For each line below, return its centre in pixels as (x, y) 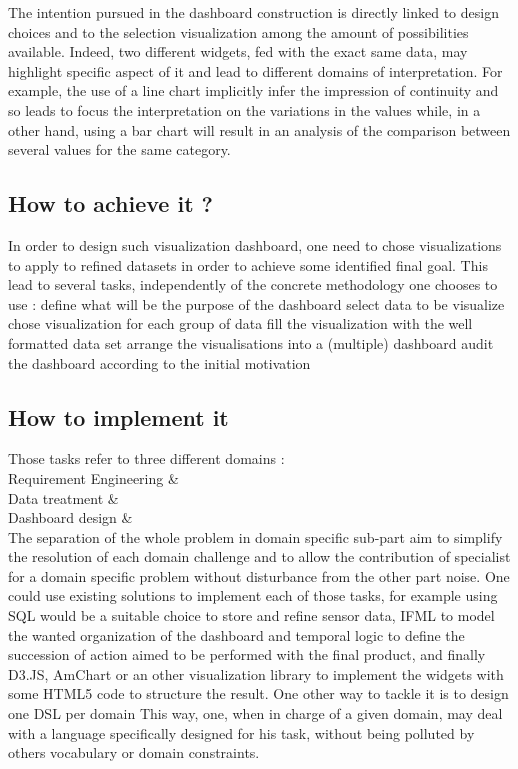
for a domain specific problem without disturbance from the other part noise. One (259, 575)
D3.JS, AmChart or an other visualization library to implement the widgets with (256, 673)
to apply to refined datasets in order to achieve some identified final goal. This (248, 264)
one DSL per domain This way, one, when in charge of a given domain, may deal (255, 713)
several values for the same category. (119, 149)
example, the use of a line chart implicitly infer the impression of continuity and (253, 90)
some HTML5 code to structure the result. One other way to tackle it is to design (258, 693)
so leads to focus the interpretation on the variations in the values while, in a (244, 109)
